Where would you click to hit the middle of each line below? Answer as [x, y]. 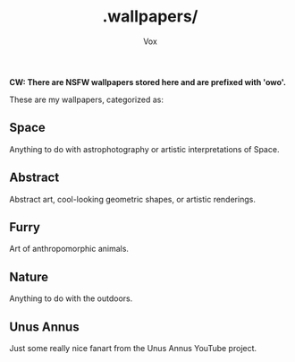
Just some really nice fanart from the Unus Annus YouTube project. [133, 348]
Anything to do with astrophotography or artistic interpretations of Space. [144, 149]
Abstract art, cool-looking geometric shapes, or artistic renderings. [133, 199]
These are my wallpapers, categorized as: [86, 99]
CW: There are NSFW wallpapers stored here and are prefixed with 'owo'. [148, 82]
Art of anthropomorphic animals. [69, 249]
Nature [29, 276]
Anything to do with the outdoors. [71, 298]
